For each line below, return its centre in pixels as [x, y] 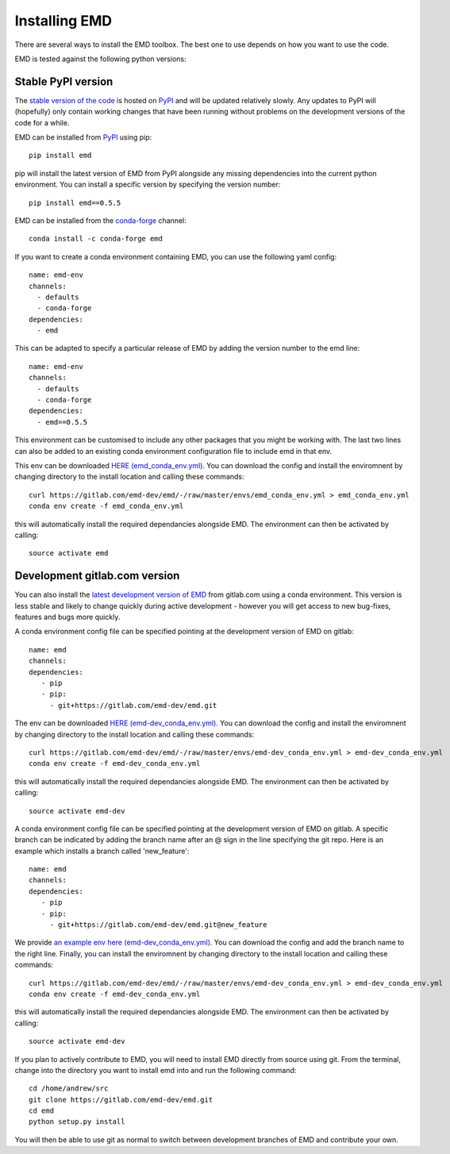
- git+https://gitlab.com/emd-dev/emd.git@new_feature [158, 925]
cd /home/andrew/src [69, 1089]
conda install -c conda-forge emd [96, 239]
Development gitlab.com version [97, 576]
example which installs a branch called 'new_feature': [102, 851]
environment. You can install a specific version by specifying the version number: [148, 185]
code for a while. [42, 122]
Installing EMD [63, 21]
